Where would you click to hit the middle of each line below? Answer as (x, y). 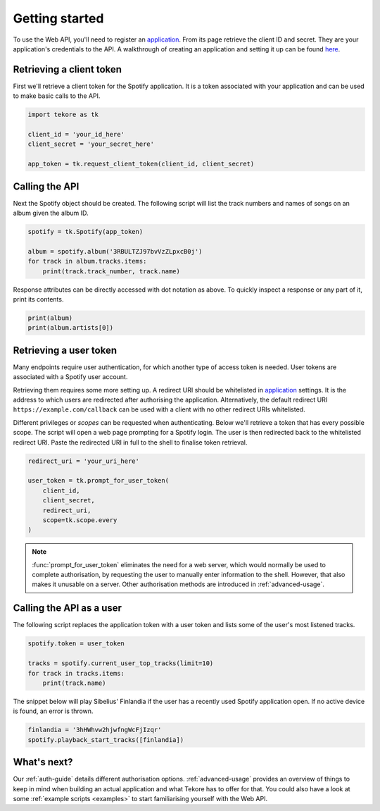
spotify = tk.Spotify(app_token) (85, 232)
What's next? (43, 762)
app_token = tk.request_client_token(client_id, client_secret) (141, 164)
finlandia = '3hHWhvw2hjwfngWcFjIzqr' (95, 730)
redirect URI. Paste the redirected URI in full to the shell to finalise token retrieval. (130, 442)
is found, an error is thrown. (53, 711)
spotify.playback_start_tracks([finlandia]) (106, 739)
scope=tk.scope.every (80, 520)
